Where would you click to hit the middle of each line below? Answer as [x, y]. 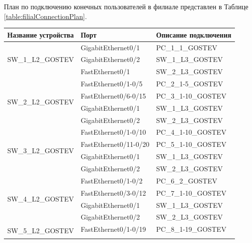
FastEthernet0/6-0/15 [113, 95]
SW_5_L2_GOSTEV [41, 230]
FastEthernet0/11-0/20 [115, 144]
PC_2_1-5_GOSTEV [189, 84]
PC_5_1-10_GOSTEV [191, 144]
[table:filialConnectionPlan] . [45, 16]
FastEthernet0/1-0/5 [112, 84]
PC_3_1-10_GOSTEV [191, 95]
